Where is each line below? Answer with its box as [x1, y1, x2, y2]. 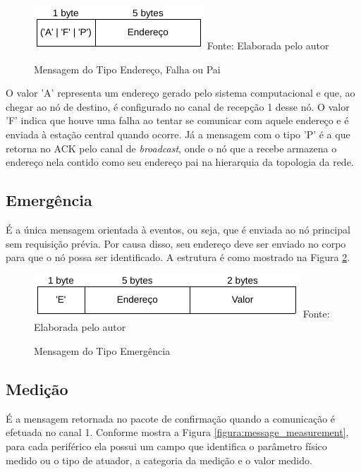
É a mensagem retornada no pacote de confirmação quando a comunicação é [6, 411, 336, 425]
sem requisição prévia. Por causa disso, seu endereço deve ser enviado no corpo [6, 236, 346, 250]
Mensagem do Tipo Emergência [34, 343, 171, 358]
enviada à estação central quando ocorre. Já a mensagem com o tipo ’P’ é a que [6, 126, 350, 141]
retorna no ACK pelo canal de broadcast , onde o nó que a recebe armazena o [6, 140, 337, 155]
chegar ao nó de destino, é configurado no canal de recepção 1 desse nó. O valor [6, 99, 350, 114]
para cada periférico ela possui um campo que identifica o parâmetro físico [6, 438, 327, 453]
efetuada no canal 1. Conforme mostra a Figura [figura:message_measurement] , [6, 425, 349, 440]
